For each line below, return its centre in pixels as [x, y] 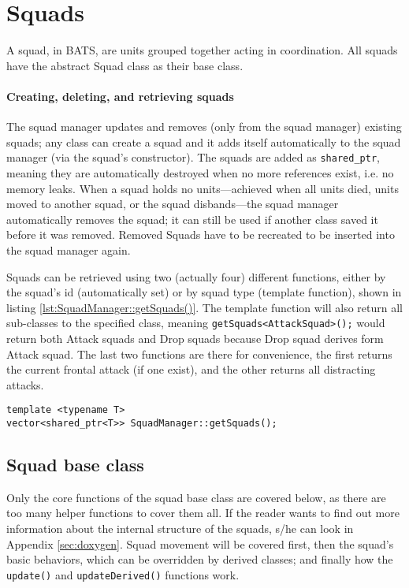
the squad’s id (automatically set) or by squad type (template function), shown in [204, 292]
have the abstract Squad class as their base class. [125, 65]
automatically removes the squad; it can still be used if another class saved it [192, 219]
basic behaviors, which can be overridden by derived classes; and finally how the [200, 559]
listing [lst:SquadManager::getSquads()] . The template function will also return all [204, 307]
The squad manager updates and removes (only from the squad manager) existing [204, 127]
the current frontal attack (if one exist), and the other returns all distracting [191, 369]
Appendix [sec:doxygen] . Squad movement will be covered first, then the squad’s [200, 543]
